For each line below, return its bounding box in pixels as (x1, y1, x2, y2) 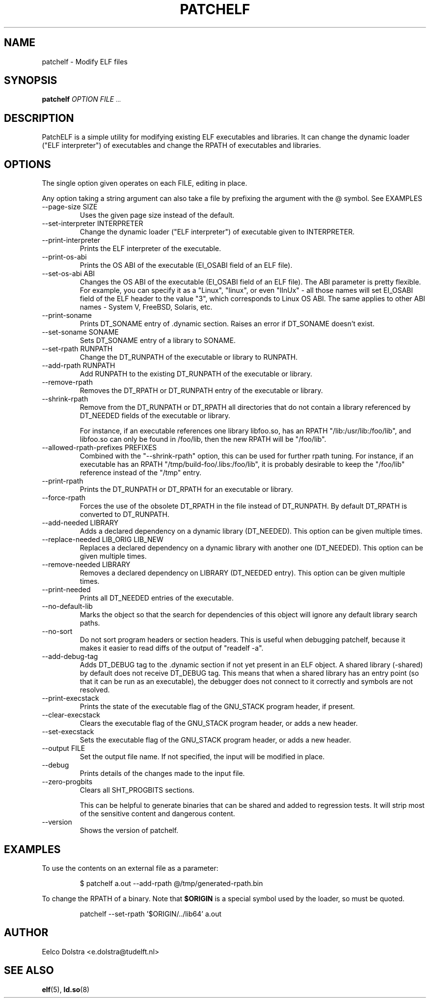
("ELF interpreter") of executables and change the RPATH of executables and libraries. (42, 141, 321, 150)
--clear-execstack (42, 711, 100, 719)
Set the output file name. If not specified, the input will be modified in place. (80, 752, 325, 761)
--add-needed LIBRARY (42, 518, 119, 527)
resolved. (80, 686, 110, 694)
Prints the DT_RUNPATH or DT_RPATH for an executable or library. (80, 485, 293, 494)
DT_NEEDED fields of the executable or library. (80, 411, 231, 420)
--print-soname (42, 311, 92, 320)
